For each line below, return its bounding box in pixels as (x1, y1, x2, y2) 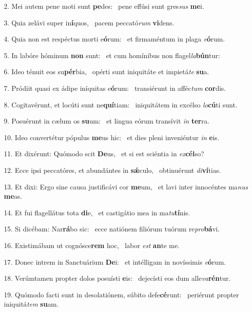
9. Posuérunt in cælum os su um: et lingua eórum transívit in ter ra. (4, 116, 210, 126)
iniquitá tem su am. (4, 299, 59, 309)
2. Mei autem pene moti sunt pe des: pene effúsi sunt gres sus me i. (4, 1, 204, 11)
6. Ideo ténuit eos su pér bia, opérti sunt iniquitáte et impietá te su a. (4, 66, 209, 77)
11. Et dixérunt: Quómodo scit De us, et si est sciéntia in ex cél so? (4, 148, 204, 159)
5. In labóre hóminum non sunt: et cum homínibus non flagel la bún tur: (4, 50, 220, 60)
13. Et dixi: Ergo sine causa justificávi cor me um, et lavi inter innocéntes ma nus (4, 181, 248, 191)
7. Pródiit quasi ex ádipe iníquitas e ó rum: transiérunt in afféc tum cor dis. (4, 83, 226, 93)
